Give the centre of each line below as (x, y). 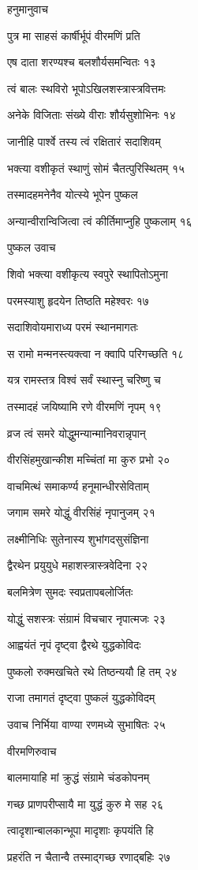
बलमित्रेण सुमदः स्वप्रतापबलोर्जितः (70, 592)
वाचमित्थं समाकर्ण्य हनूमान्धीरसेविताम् (78, 485)
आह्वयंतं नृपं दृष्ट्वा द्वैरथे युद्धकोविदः (74, 645)
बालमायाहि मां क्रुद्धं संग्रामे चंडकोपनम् (78, 777)
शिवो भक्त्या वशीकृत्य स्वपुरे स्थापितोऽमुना (88, 273)
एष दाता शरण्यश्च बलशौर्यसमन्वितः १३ (82, 62)
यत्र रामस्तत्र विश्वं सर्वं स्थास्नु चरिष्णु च (84, 380)
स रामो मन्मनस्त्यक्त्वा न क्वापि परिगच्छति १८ (96, 353)
